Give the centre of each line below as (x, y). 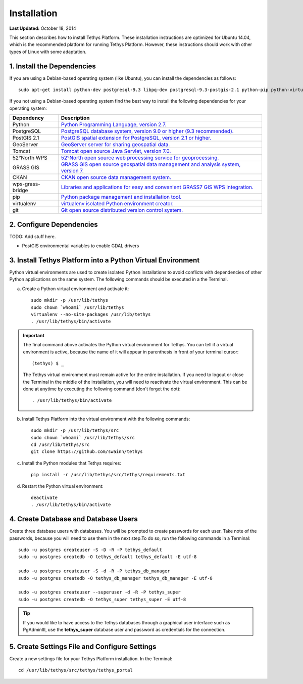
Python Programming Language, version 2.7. (114, 125)
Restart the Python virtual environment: (63, 486)
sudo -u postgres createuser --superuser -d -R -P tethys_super (100, 592)
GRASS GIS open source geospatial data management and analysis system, (151, 164)
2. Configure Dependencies (54, 224)
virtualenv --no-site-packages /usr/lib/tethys (91, 314)
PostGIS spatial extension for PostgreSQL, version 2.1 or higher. (136, 138)
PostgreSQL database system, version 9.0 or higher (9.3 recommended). (147, 131)
